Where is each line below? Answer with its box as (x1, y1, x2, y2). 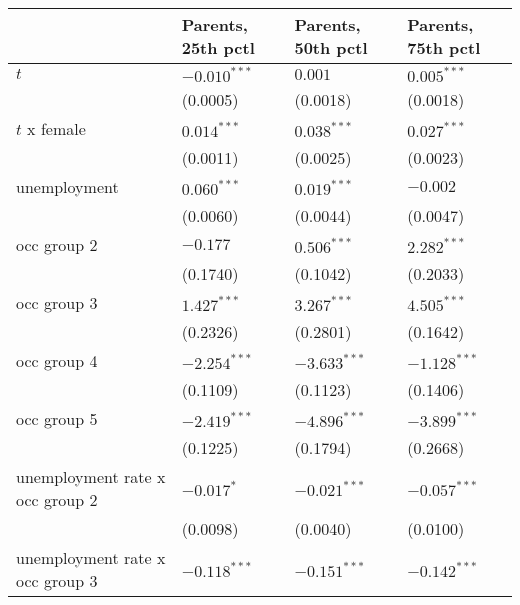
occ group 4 (16, 349, 98, 372)
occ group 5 (16, 407, 98, 430)
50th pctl (294, 36, 368, 59)
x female (27, 117, 86, 140)
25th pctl (181, 36, 255, 59)
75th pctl (407, 36, 481, 59)
